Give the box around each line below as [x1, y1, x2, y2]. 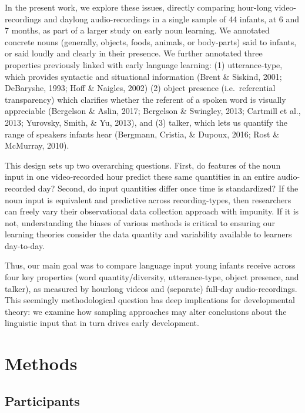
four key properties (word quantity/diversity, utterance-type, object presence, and [5, 271, 299, 283]
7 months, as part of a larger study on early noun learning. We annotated [5, 24, 270, 36]
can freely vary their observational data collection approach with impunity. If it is [5, 205, 299, 217]
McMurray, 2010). [5, 139, 69, 152]
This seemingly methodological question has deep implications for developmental [5, 294, 295, 306]
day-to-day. [5, 239, 45, 251]
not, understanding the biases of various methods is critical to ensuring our [5, 216, 276, 229]
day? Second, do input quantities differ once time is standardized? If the [38, 182, 299, 194]
